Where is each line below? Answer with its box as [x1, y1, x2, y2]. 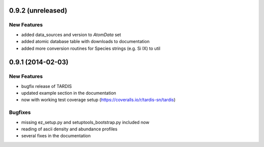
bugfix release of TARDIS [21, 83, 72, 89]
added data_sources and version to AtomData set [21, 32, 121, 38]
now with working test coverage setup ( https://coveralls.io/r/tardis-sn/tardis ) [21, 97, 176, 103]
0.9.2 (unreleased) [9, 6, 67, 15]
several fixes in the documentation [21, 133, 91, 139]
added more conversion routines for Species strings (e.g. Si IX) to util [21, 45, 161, 51]
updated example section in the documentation [21, 90, 116, 96]
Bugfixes [9, 109, 31, 116]
